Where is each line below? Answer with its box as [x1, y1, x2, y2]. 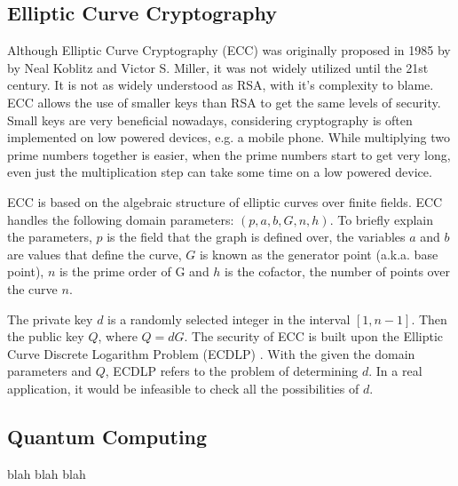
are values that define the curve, [7, 244, 182, 263]
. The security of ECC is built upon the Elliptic [184, 327, 444, 346]
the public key [7, 327, 84, 346]
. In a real [368, 362, 422, 380]
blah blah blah [7, 464, 86, 482]
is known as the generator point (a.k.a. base [199, 244, 438, 263]
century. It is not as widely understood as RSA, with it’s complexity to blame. [7, 76, 434, 94]
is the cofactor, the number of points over [225, 262, 450, 281]
